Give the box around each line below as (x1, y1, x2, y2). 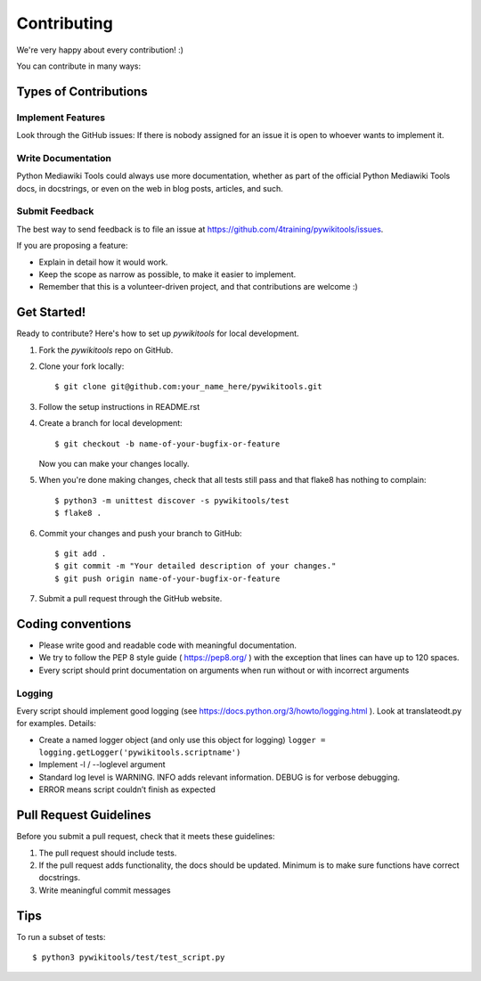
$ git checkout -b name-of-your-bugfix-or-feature (54, 438, 281, 449)
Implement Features (16, 111, 106, 124)
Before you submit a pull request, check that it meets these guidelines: (16, 831, 275, 842)
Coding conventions (16, 616, 132, 632)
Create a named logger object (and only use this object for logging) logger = (38, 734, 326, 745)
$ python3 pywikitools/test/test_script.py (32, 952, 225, 962)
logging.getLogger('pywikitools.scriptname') (38, 748, 241, 757)
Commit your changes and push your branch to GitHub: (38, 527, 242, 538)
